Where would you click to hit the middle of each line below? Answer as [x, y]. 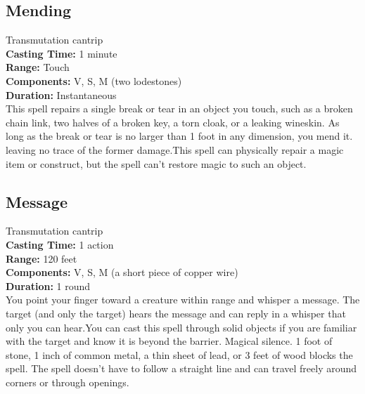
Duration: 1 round [48, 285]
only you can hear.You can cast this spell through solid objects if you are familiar [181, 327]
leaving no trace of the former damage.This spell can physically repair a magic [175, 149]
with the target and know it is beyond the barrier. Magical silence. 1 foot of [169, 341]
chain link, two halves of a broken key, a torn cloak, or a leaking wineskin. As [173, 122]
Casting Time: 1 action [60, 244]
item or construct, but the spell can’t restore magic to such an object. [156, 163]
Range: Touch [38, 67]
